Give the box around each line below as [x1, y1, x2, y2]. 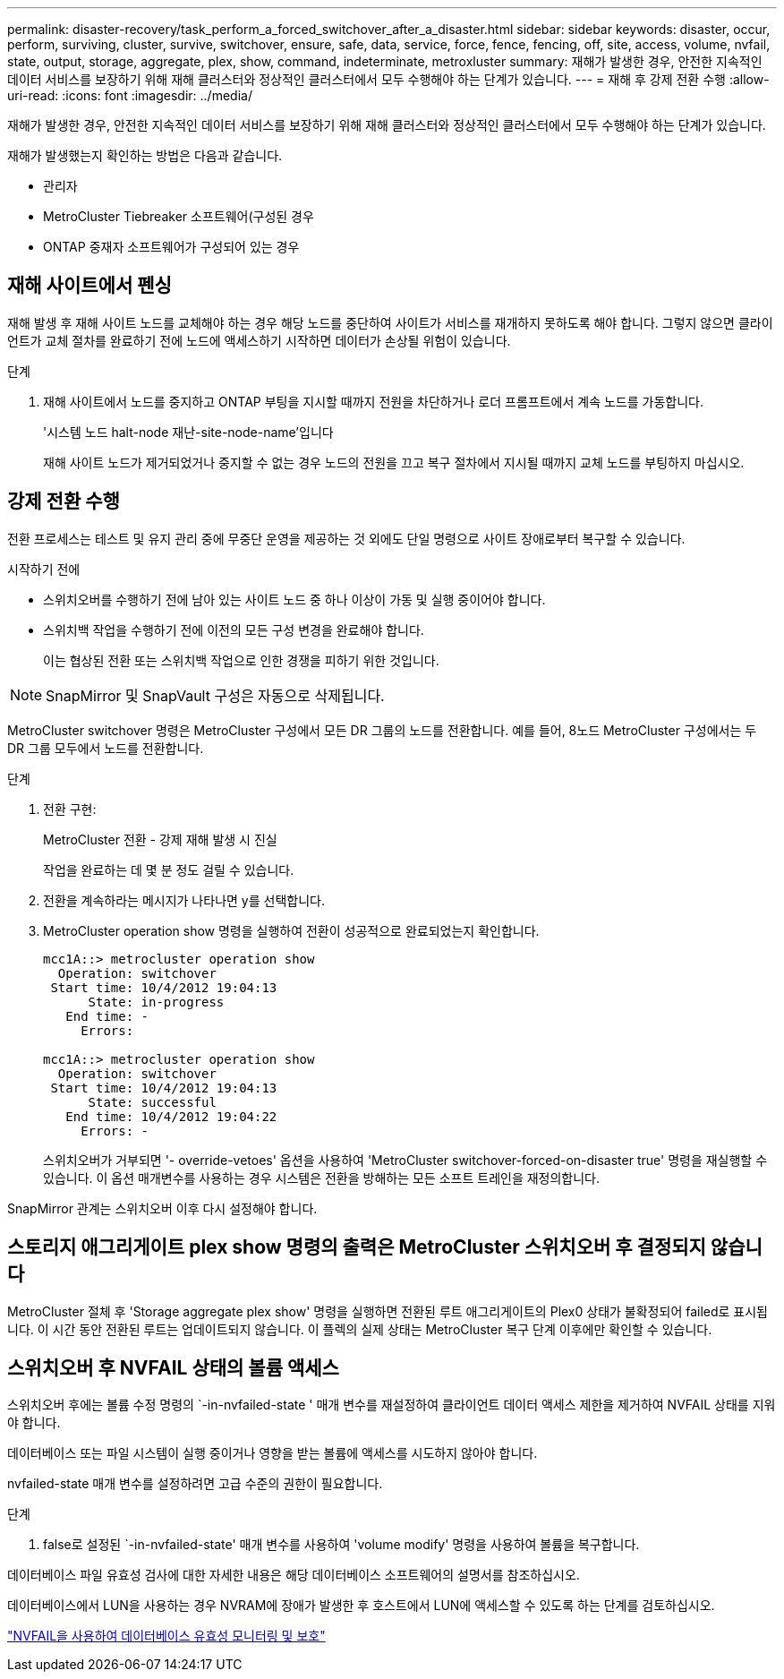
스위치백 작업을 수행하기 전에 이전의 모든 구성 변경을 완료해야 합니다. [43, 621, 424, 638]
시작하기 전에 [7, 561, 81, 577]
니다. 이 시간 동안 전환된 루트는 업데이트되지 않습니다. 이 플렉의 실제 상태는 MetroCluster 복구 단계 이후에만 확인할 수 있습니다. [7, 1321, 712, 1337]
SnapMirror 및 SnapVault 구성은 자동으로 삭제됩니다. [46, 686, 385, 705]
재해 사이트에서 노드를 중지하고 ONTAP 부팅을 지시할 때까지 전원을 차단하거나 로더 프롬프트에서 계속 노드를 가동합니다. [43, 393, 703, 409]
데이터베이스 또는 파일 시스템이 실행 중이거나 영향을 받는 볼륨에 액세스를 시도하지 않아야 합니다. [7, 1445, 538, 1461]
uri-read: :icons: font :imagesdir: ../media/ [7, 88, 252, 103]
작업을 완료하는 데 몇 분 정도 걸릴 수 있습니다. [43, 861, 294, 878]
